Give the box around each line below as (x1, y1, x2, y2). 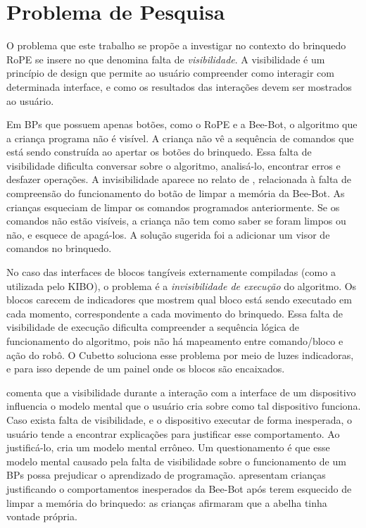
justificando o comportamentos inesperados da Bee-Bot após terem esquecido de (6, 481, 352, 496)
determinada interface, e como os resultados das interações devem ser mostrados (6, 79, 352, 94)
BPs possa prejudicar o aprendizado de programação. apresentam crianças (6, 467, 326, 482)
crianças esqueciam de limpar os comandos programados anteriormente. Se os (6, 199, 340, 214)
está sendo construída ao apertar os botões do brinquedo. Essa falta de (6, 144, 312, 159)
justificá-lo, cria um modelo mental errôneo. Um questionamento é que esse (6, 440, 330, 455)
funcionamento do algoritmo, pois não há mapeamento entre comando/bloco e (6, 334, 343, 348)
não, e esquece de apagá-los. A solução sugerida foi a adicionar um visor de (6, 227, 330, 241)
